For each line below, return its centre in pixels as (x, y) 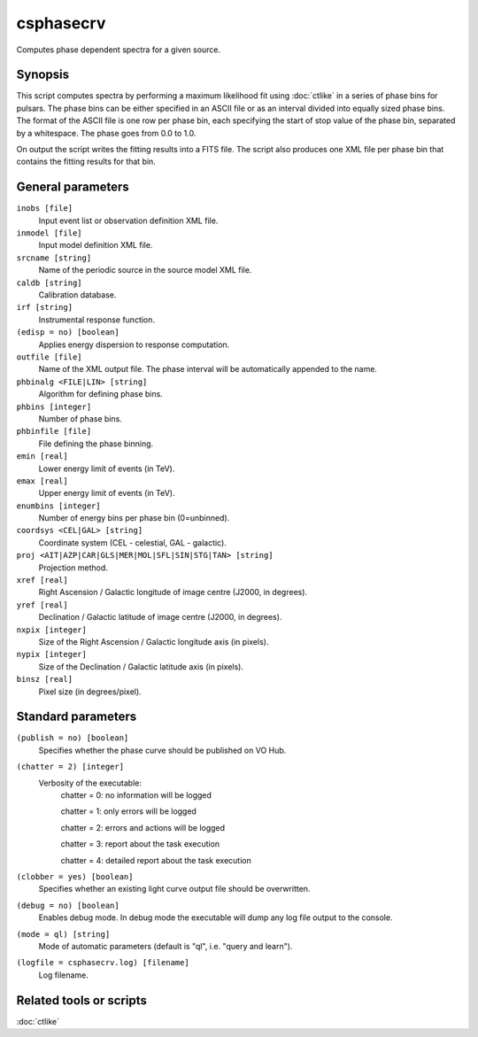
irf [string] (45, 307)
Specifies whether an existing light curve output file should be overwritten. (174, 889)
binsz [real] (45, 679)
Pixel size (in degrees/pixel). (90, 692)
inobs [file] (45, 209)
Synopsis (43, 75)
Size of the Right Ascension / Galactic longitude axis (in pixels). (154, 641)
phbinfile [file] (54, 431)
